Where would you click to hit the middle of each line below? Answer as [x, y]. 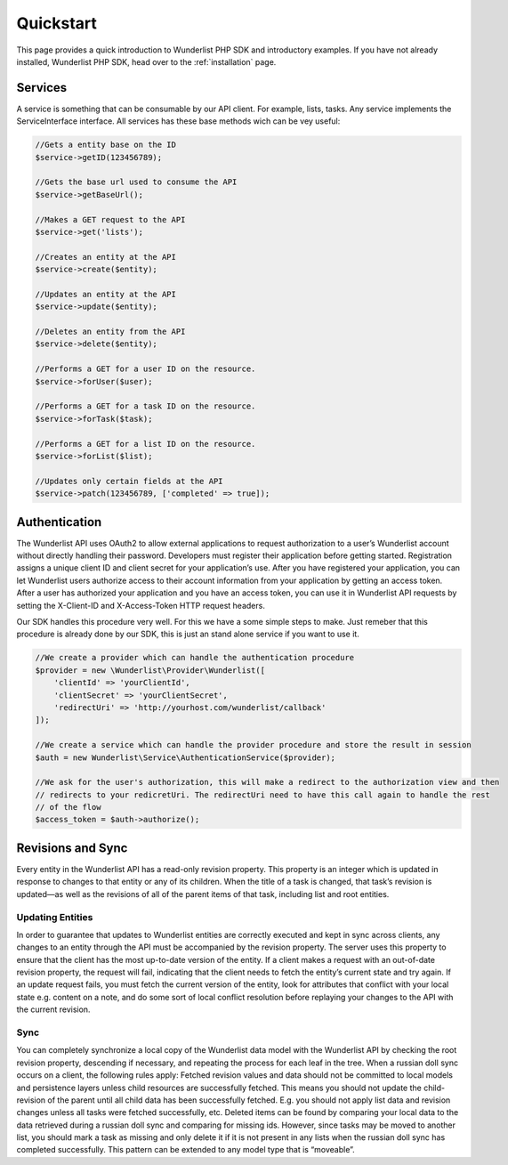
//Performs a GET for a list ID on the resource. [145, 444]
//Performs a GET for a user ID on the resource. [145, 369]
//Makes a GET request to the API [110, 219]
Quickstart [57, 23]
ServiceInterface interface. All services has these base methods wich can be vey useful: [178, 121]
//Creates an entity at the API [106, 257]
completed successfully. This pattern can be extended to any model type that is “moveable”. [185, 1150]
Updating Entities [55, 917]
